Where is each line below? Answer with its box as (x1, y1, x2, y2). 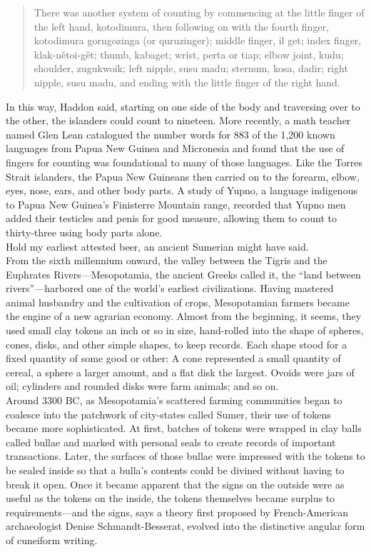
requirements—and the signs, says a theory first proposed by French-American (6, 504, 349, 519)
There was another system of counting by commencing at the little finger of (34, 5, 365, 19)
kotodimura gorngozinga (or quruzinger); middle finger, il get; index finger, (34, 33, 362, 48)
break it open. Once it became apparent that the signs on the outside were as (6, 476, 345, 491)
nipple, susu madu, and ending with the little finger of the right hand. (34, 74, 340, 89)
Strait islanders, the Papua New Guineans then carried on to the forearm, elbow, (6, 169, 360, 184)
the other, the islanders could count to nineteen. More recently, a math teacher (6, 113, 351, 128)
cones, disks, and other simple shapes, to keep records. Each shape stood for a (6, 336, 347, 351)
